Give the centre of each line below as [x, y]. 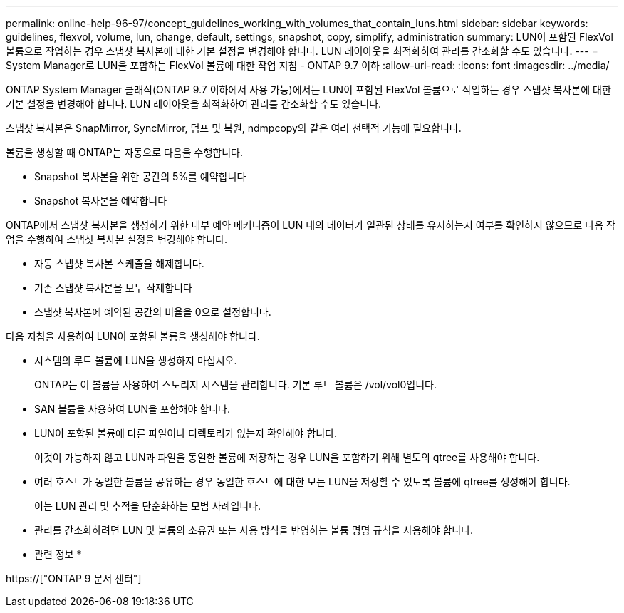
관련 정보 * [58, 554]
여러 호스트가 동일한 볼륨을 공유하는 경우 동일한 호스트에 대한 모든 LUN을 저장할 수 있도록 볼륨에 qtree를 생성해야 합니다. [302, 481]
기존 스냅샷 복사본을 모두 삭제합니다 [113, 288]
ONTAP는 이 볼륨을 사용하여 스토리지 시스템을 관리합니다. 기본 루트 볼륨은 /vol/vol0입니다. [235, 385]
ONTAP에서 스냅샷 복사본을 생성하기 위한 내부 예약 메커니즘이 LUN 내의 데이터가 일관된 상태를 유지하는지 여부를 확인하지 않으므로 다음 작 [311, 225]
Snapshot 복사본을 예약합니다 [101, 201]
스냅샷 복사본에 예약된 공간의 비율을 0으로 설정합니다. [153, 312]
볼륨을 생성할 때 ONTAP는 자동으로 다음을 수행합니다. [124, 152]
